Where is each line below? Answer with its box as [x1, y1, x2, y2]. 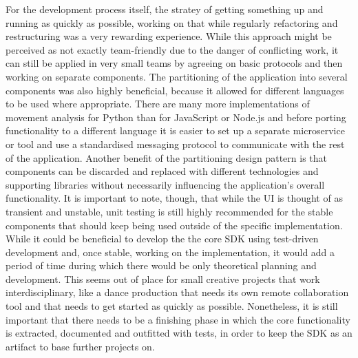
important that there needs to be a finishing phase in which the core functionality [6, 312, 350, 326]
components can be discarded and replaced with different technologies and [6, 164, 319, 178]
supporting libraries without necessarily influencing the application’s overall [6, 177, 325, 191]
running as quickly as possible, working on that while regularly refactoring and [6, 15, 338, 30]
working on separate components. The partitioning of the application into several [6, 69, 348, 83]
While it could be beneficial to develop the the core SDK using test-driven [6, 231, 319, 246]
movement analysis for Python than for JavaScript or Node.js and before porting [6, 109, 346, 124]
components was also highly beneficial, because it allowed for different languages [6, 83, 344, 97]
